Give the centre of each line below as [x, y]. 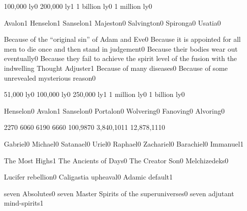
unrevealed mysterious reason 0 [50, 77]
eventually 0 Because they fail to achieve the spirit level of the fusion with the [121, 58]
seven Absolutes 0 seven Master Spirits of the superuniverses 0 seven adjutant [119, 193]
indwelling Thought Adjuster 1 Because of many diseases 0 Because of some [116, 68]
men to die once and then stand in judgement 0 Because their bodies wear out [121, 48]
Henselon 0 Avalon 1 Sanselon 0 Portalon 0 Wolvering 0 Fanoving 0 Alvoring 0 [114, 110]
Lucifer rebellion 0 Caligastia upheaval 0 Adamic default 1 [89, 177]
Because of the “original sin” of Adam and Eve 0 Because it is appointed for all [123, 39]
